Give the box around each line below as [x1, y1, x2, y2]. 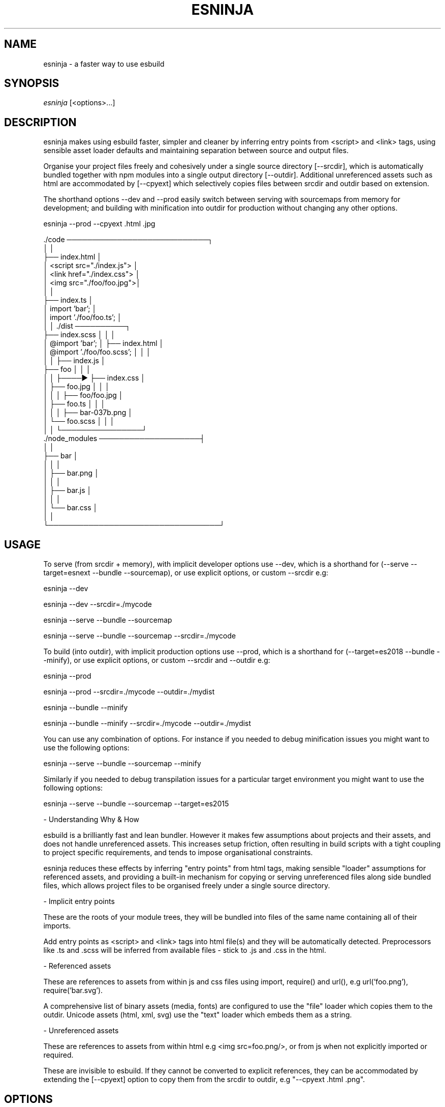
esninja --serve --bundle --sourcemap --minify [43, 759, 201, 768]
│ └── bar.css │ [43, 503, 98, 512]
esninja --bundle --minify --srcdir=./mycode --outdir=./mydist [43, 719, 251, 728]
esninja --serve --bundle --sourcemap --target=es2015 [43, 799, 229, 808]
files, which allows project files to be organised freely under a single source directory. [43, 881, 330, 890]
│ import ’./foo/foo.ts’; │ [43, 313, 122, 322]
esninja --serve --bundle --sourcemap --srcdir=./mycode [43, 631, 236, 640]
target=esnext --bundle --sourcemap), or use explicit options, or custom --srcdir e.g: [43, 568, 329, 577]
